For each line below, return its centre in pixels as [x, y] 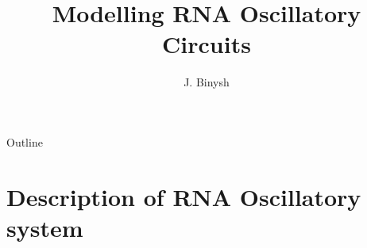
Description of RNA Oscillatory [184, 196]
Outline [25, 141]
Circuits [207, 44]
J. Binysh [207, 82]
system [45, 227]
